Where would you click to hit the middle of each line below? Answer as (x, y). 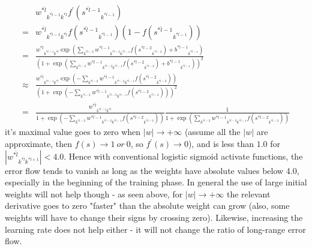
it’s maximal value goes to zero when (73, 132)
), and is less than (221, 144)
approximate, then (39, 144)
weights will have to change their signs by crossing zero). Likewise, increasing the (154, 217)
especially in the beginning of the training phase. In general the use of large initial (156, 182)
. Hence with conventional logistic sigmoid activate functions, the (183, 156)
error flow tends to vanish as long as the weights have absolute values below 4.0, (152, 170)
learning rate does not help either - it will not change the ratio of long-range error (155, 229)
